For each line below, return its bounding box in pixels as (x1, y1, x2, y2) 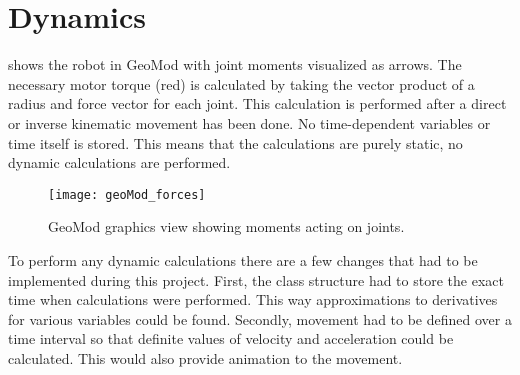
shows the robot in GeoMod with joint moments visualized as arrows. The (8, 54, 462, 75)
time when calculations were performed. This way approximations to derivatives (8, 289, 498, 310)
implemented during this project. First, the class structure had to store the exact (8, 269, 504, 290)
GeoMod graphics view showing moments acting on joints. (48, 216, 405, 237)
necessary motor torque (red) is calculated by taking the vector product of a (8, 73, 475, 94)
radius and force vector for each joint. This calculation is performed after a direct (8, 93, 507, 114)
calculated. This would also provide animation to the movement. (8, 347, 403, 368)
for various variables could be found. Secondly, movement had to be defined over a (8, 308, 512, 329)
